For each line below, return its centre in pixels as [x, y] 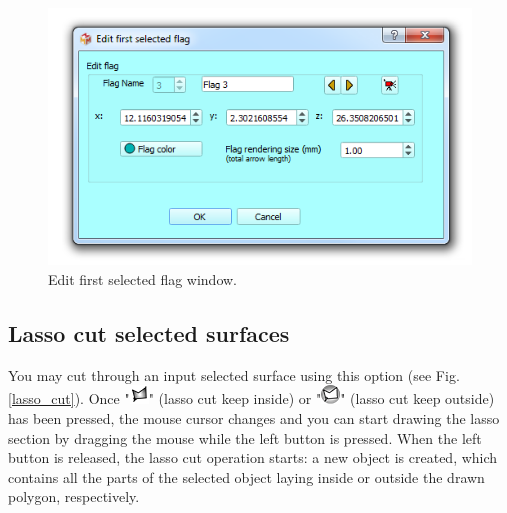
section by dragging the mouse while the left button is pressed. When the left [245, 437]
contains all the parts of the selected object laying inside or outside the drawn [246, 476]
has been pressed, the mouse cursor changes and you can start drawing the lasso [254, 417]
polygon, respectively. [74, 496]
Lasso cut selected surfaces [149, 332]
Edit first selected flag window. [142, 278]
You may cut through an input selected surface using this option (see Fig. [234, 374]
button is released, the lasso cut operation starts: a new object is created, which [253, 457]
